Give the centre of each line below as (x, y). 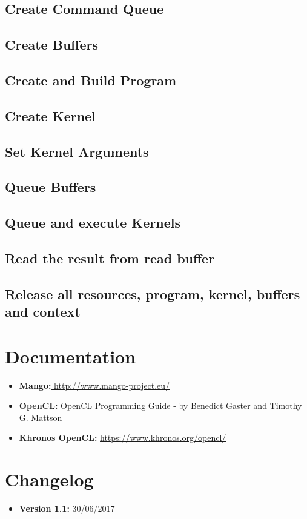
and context (43, 312)
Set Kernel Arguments (77, 151)
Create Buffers (51, 45)
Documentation (71, 356)
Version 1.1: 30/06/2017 (67, 508)
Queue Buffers (51, 187)
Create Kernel (50, 115)
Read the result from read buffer (110, 258)
